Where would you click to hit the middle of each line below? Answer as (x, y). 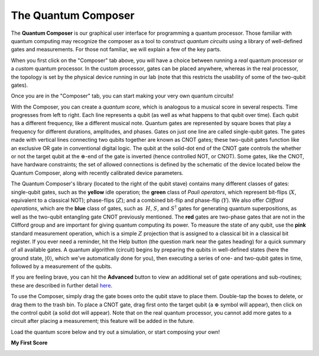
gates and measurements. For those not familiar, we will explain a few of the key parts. (116, 50)
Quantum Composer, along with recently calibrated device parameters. (97, 173)
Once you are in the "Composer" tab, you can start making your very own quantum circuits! (122, 96)
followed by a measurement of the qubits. (61, 266)
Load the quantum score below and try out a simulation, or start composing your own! (115, 332)
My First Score (29, 343)
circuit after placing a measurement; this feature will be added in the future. (103, 321)
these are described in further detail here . (62, 285)
